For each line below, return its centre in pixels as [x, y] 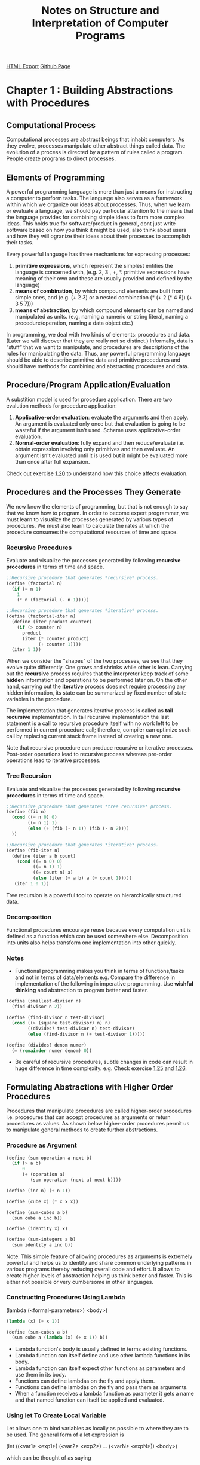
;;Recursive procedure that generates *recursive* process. [83, 577]
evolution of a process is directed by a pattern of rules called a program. [95, 152]
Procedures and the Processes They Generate [94, 492]
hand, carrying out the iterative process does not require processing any [96, 686]
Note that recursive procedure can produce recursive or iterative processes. [100, 748]
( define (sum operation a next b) [49, 1158]
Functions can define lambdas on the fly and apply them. [85, 1381]
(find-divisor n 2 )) [37, 1007]
